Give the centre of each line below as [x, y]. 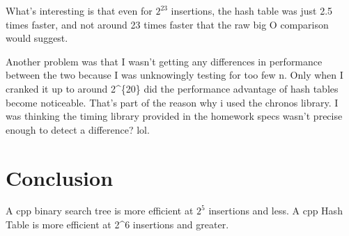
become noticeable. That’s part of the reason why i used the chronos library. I [172, 102]
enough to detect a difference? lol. [78, 129]
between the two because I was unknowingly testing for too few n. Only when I [174, 75]
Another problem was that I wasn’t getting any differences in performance [164, 61]
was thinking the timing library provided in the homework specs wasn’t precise [174, 116]
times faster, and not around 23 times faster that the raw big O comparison [167, 24]
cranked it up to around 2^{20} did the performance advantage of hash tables [172, 88]
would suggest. [37, 38]
